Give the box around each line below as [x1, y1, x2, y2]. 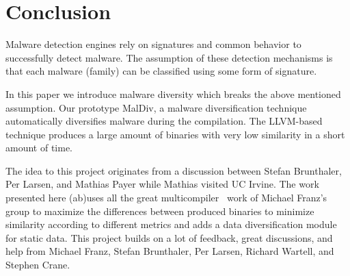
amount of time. [5, 140, 72, 155]
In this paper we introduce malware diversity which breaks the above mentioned [5, 86, 341, 101]
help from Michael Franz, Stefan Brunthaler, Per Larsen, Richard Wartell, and [5, 244, 334, 258]
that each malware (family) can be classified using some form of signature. [5, 64, 317, 78]
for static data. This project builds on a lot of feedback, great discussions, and [5, 230, 333, 244]
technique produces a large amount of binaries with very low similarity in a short [5, 127, 345, 141]
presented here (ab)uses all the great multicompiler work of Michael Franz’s [5, 190, 327, 205]
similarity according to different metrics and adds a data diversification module [5, 217, 337, 231]
